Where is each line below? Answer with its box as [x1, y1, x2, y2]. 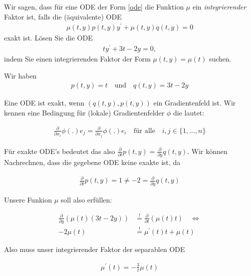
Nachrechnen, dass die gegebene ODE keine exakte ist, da [4, 157, 181, 167]
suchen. [209, 53, 232, 63]
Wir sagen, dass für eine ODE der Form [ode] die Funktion [4, 1, 184, 11]
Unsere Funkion [4, 194, 52, 204]
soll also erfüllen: [60, 194, 112, 204]
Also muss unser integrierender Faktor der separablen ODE [4, 244, 185, 254]
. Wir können [187, 145, 228, 156]
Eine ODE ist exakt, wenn [4, 97, 84, 108]
